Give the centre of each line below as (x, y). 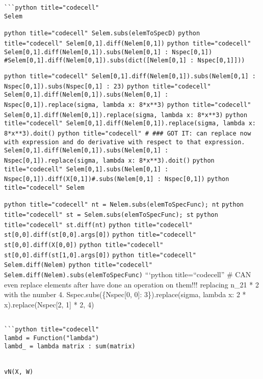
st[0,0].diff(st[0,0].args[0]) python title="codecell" (100, 235)
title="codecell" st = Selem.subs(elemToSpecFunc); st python (111, 215)
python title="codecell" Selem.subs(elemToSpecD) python (102, 34)
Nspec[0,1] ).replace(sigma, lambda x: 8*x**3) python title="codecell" (128, 105)
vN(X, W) (19, 372)
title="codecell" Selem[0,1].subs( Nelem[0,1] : (86, 169)
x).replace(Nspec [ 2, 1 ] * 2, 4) (49, 304)
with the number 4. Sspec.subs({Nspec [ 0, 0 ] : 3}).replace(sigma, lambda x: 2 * (125, 294)
